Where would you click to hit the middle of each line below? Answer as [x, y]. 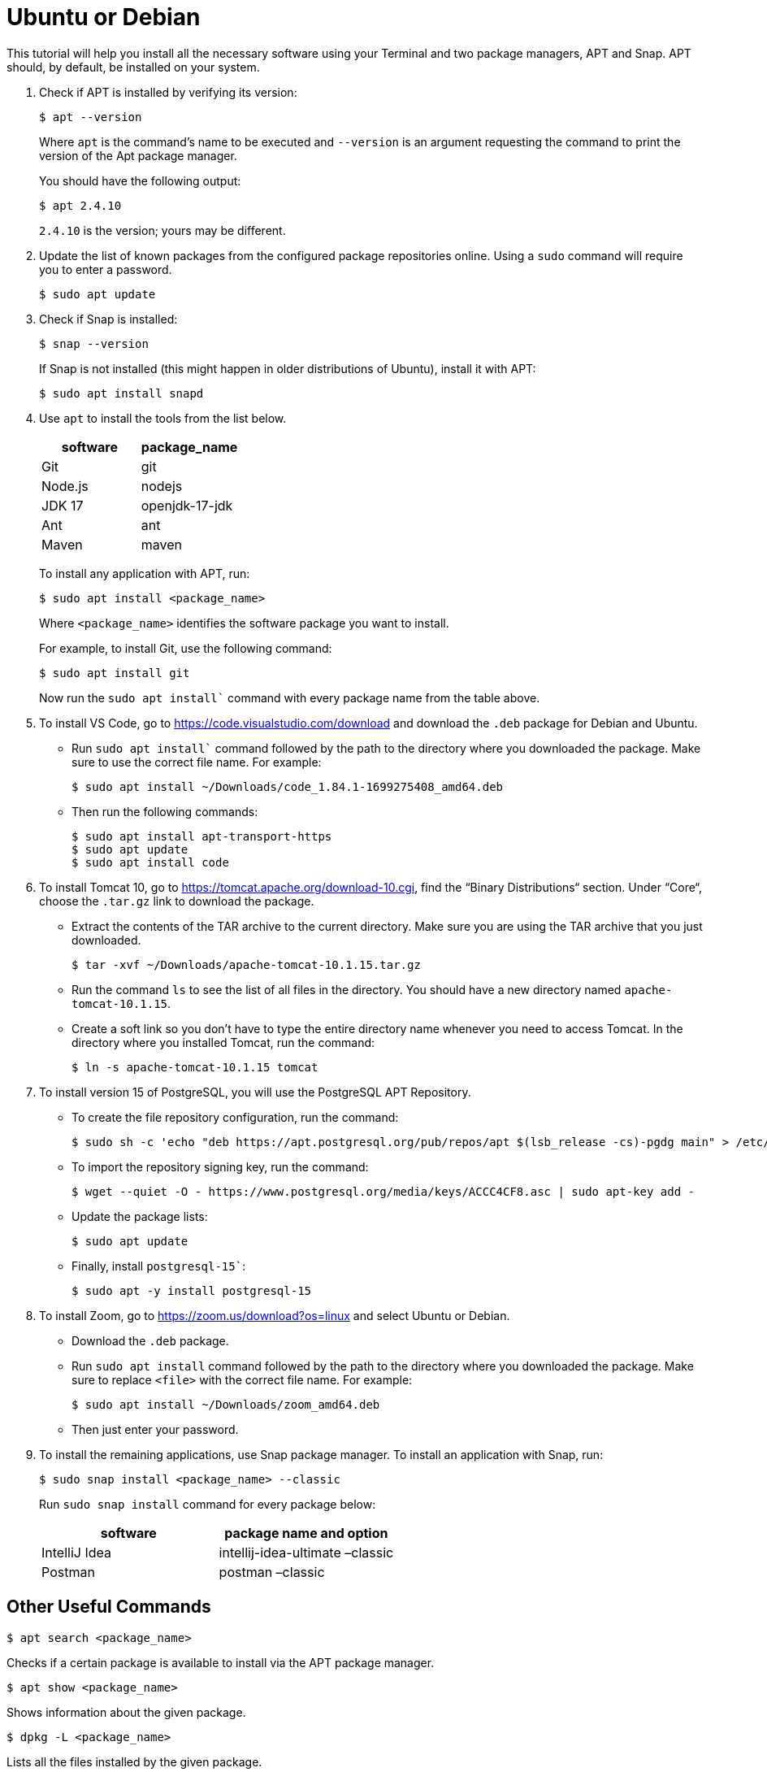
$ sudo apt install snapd [121, 393]
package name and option [306, 1533]
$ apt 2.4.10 [80, 205]
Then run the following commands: [165, 811]
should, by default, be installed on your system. [133, 67]
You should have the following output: [140, 180]
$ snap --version [94, 343]
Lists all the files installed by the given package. [134, 1761]
